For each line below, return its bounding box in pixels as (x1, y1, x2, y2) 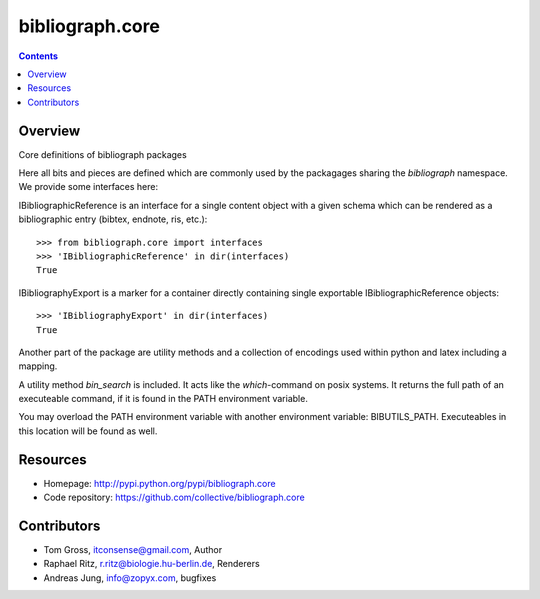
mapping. (18, 360, 58, 372)
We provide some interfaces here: (18, 181, 159, 193)
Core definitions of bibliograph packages (18, 148, 187, 160)
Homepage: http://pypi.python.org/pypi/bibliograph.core (43, 477, 276, 489)
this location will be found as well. (18, 425, 158, 437)
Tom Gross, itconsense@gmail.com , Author (43, 544, 223, 556)
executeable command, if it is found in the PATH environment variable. (18, 393, 309, 405)
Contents (18, 50, 59, 62)
